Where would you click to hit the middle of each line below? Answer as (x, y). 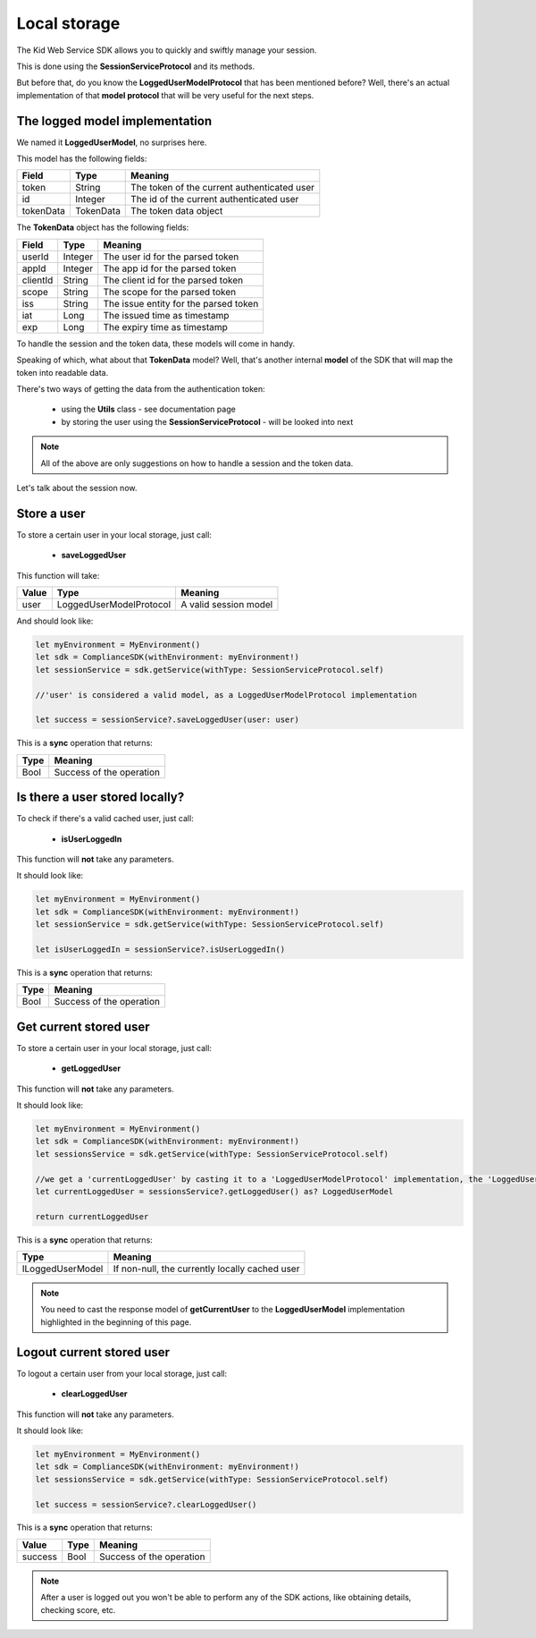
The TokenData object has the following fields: (103, 227)
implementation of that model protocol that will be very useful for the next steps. (165, 95)
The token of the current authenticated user (223, 188)
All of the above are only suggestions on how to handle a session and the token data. (197, 463)
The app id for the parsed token (170, 268)
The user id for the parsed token (171, 257)
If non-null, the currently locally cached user (206, 1269)
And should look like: (55, 621)
